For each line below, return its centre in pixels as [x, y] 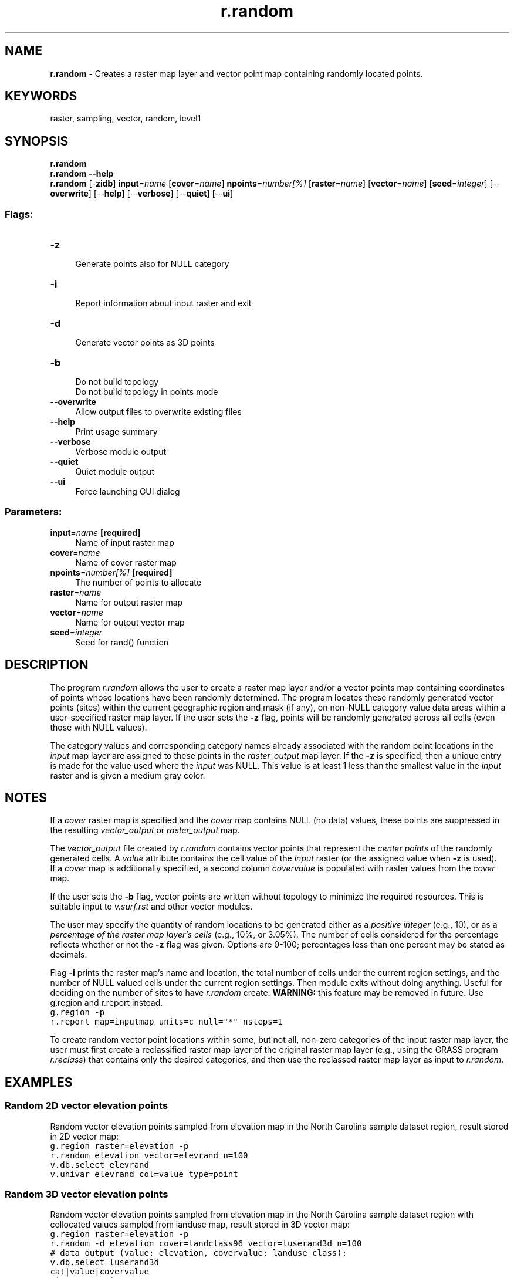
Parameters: [33, 512]
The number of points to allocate [138, 582]
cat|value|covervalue [99, 1272]
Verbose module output [121, 452]
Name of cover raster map [126, 562]
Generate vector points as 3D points [145, 343]
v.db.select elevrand [99, 1164]
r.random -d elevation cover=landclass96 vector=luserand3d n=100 [206, 1244]
